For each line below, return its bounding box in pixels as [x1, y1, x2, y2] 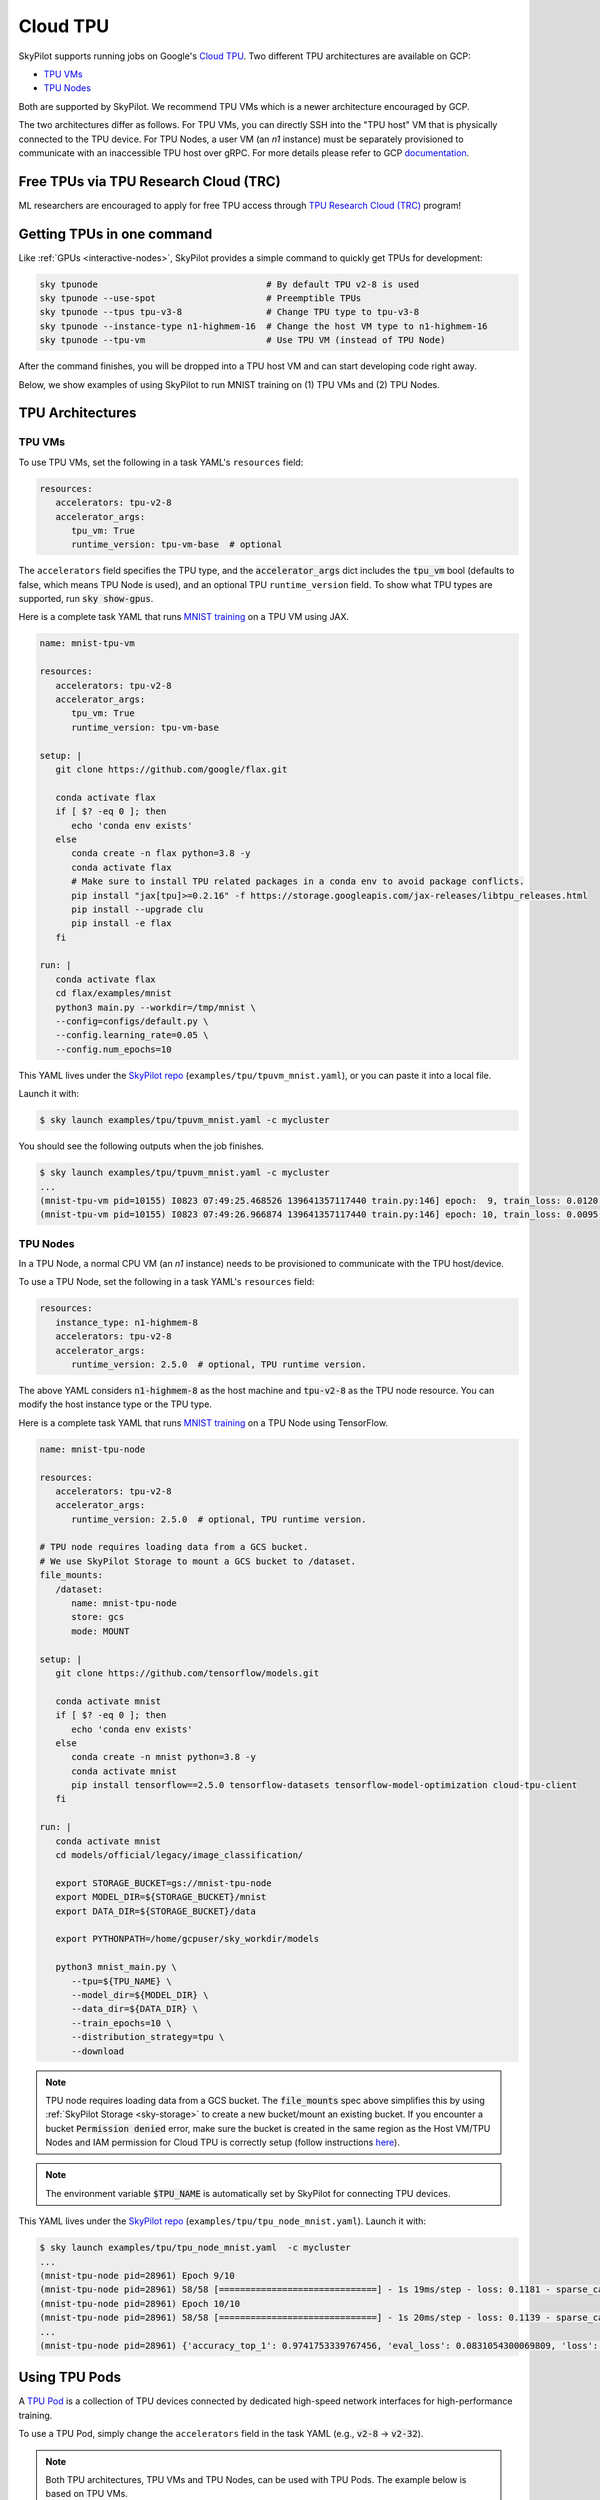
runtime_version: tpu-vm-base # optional [71, 539, 283, 550]
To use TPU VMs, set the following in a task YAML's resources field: [18, 456, 304, 468]
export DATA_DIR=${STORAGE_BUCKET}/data [55, 1905, 257, 1917]
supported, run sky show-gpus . [18, 593, 154, 605]
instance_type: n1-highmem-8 [55, 1316, 199, 1328]
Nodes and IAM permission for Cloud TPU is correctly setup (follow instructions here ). [45, 2136, 400, 2149]
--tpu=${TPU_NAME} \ [71, 1975, 172, 1987]
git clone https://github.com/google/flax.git [55, 763, 288, 775]
